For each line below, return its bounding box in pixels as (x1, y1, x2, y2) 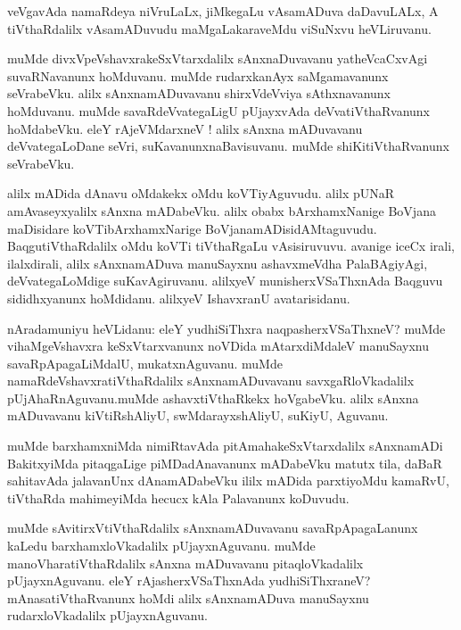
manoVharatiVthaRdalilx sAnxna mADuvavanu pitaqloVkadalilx (7, 553, 364, 572)
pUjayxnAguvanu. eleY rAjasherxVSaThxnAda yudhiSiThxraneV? (7, 571, 371, 590)
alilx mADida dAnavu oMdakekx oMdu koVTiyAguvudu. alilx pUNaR (7, 184, 395, 203)
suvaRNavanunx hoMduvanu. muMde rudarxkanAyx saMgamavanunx (7, 66, 389, 85)
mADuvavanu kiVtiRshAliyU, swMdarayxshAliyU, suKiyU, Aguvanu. (7, 406, 389, 425)
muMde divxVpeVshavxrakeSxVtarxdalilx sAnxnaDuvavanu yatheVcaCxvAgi (7, 49, 428, 68)
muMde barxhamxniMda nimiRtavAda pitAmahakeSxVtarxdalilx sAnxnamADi (7, 436, 443, 455)
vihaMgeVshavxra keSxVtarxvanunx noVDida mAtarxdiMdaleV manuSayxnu (7, 336, 429, 355)
